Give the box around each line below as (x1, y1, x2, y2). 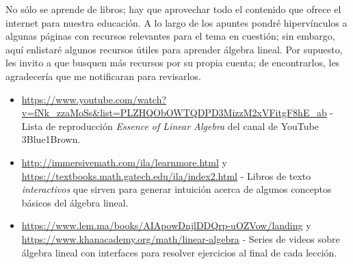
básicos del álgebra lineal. (21, 195, 129, 209)
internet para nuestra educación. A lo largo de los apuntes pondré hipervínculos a (5, 15, 348, 29)
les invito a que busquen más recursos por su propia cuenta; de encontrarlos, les (5, 55, 340, 70)
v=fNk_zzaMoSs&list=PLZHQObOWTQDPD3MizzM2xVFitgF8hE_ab (21, 105, 327, 120)
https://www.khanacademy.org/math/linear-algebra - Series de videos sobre (21, 231, 340, 246)
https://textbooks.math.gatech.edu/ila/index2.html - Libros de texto (21, 168, 311, 183)
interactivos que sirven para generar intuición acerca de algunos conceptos (21, 182, 332, 196)
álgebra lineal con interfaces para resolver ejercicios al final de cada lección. (21, 245, 337, 259)
